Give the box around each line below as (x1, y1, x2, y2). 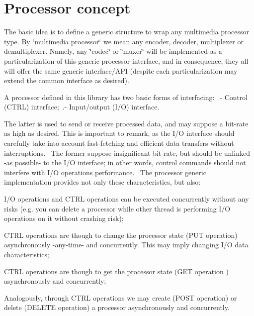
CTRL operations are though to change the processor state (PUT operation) (4, 229, 238, 240)
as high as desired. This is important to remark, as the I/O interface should (4, 128, 235, 138)
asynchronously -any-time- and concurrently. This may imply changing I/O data (4, 239, 249, 250)
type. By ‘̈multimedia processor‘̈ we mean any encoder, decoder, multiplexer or (4, 36, 244, 46)
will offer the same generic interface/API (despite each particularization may (4, 65, 238, 76)
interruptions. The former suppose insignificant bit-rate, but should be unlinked (4, 147, 250, 158)
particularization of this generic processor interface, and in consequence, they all (4, 55, 249, 66)
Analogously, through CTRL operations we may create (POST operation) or (4, 292, 237, 303)
